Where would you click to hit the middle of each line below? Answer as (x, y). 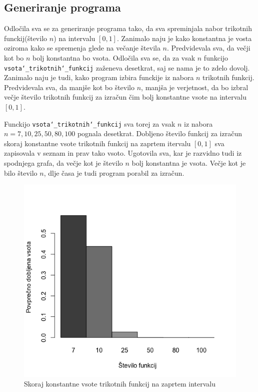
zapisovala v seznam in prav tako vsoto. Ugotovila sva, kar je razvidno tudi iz (123, 153)
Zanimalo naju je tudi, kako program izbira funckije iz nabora (99, 77)
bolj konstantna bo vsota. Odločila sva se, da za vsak (114, 57)
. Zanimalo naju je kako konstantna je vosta (184, 38)
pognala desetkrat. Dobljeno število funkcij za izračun (159, 133)
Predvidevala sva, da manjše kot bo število (69, 87)
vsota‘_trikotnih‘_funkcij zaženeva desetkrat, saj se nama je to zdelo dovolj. (127, 67)
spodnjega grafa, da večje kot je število (63, 163)
